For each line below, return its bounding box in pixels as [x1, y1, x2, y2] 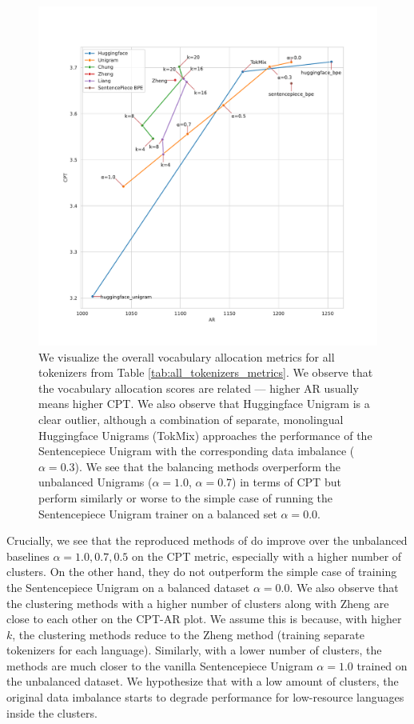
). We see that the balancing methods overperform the [74, 458, 340, 474]
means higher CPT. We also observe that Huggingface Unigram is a [38, 395, 370, 412]
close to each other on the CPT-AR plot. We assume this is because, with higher [6, 610, 402, 627]
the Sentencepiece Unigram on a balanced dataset [6, 578, 250, 595]
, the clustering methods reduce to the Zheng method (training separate [12, 626, 364, 642]
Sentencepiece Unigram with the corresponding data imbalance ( [38, 442, 355, 459]
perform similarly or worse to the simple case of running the [38, 489, 333, 506]
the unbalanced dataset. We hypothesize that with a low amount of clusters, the [6, 673, 399, 690]
